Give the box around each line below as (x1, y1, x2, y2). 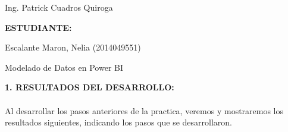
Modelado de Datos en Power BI (5, 61, 124, 73)
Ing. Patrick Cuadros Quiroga (5, 1, 113, 13)
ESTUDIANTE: (5, 21, 72, 33)
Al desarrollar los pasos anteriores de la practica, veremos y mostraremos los (5, 104, 284, 117)
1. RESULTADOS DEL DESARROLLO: (5, 81, 174, 93)
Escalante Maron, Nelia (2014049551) (5, 41, 141, 54)
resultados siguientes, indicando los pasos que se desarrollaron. (5, 116, 232, 128)
